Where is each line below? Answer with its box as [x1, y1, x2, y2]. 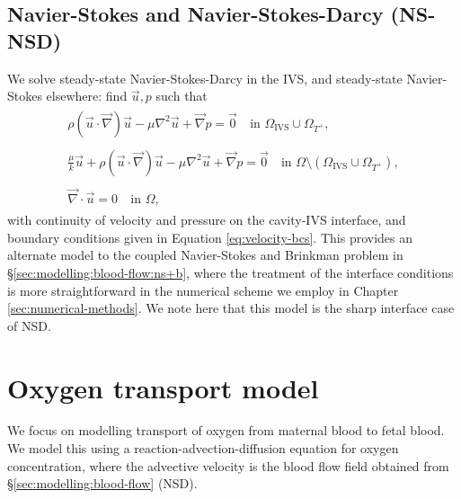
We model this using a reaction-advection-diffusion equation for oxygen [7, 439, 399, 458]
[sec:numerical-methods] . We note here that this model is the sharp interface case [7, 299, 455, 317]
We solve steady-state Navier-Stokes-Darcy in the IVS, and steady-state [7, 68, 403, 87]
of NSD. [7, 316, 51, 334]
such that [155, 86, 208, 105]
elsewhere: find [46, 86, 128, 105]
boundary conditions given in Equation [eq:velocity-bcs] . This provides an [7, 227, 413, 246]
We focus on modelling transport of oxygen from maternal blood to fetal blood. [7, 421, 445, 440]
